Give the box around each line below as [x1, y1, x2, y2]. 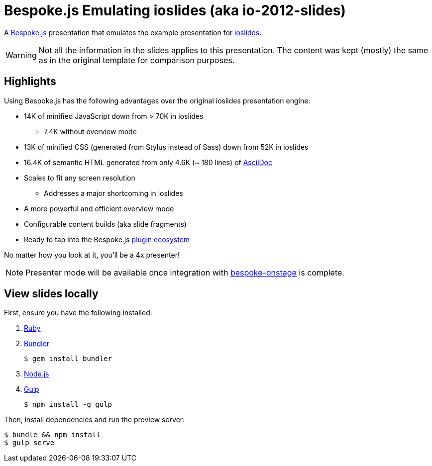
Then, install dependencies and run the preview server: [4, 415, 185, 424]
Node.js [24, 370, 49, 378]
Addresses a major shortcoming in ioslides [44, 188, 183, 197]
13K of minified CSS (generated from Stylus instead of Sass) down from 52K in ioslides [24, 142, 309, 151]
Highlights [4, 75, 56, 88]
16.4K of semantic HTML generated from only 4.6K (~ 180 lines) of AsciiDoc [24, 158, 273, 167]
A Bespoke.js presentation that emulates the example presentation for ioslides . [4, 28, 262, 37]
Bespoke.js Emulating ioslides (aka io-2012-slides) [4, 2, 346, 19]
